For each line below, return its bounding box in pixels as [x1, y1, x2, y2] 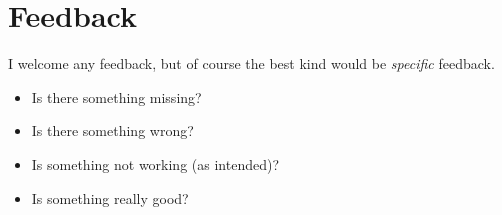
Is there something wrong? [31, 120, 194, 141]
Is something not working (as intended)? [31, 153, 280, 174]
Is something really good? [31, 187, 189, 208]
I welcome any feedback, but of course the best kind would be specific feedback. [8, 53, 495, 74]
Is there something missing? [31, 86, 202, 107]
